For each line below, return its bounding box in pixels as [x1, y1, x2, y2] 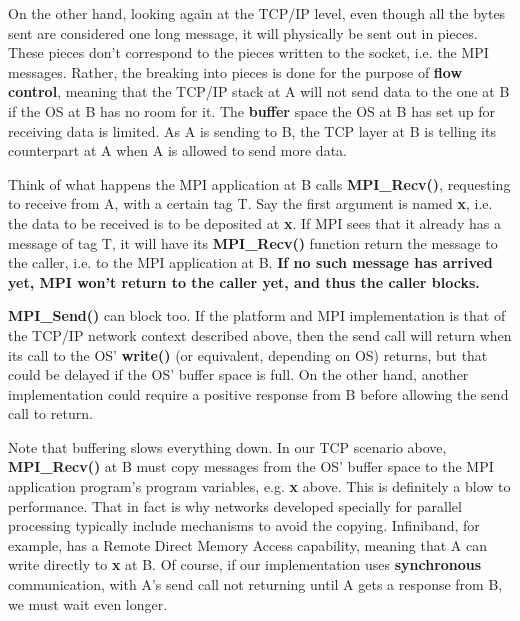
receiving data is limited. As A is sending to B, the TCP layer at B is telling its [8, 120, 496, 141]
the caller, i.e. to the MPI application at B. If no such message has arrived [8, 252, 493, 273]
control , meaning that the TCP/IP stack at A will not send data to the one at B [8, 81, 510, 102]
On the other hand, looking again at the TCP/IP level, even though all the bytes [8, 3, 506, 23]
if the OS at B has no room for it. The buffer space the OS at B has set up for [8, 100, 495, 121]
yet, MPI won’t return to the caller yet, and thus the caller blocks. [8, 271, 480, 292]
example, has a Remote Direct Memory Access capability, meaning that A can [8, 534, 487, 555]
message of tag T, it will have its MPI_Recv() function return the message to [8, 232, 498, 253]
